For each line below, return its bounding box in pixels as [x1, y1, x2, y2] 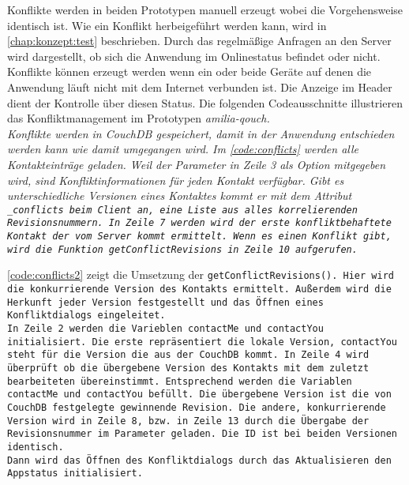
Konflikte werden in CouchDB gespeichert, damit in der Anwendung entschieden [7, 125, 395, 141]
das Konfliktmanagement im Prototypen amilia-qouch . [7, 110, 270, 126]
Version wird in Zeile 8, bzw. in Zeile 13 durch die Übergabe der [7, 415, 370, 427]
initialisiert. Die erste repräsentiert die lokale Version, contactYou [7, 336, 397, 348]
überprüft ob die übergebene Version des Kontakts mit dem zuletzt [7, 362, 370, 374]
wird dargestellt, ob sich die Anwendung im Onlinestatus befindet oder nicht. [7, 47, 381, 64]
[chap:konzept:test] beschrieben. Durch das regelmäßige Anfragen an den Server [7, 32, 392, 49]
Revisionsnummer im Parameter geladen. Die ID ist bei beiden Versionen [7, 428, 397, 440]
